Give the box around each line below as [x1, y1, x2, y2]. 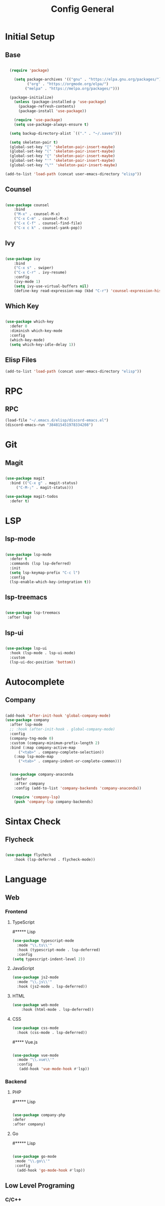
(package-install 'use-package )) [18, 109, 87, 114]
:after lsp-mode [9, 722, 43, 727]
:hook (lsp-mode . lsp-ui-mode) [9, 650, 76, 655]
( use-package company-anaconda [9, 772, 74, 777]
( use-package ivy [5, 256, 41, 261]
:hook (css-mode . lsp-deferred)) [17, 1030, 87, 1035]
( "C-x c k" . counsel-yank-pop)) [14, 225, 82, 230]
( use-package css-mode [12, 1025, 59, 1030]
